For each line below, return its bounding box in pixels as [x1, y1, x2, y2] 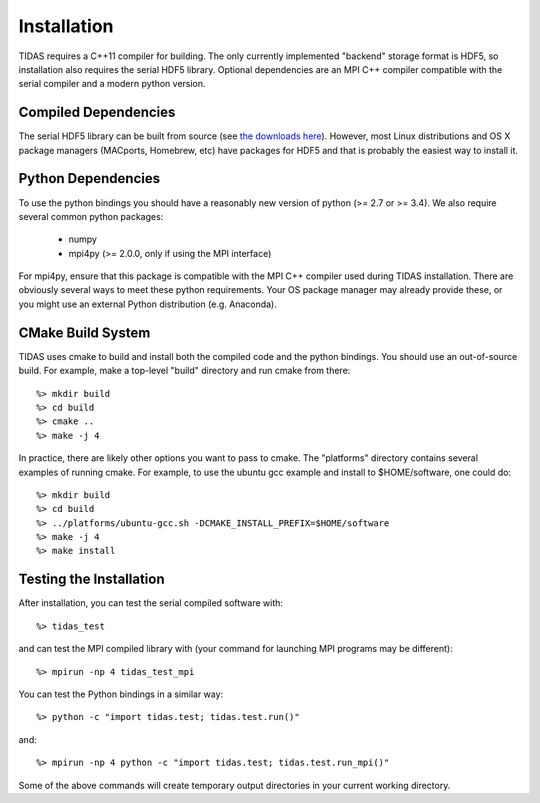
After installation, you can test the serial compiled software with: [18, 597, 284, 609]
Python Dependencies [18, 170, 160, 187]
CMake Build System [18, 324, 151, 341]
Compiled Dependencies [18, 104, 176, 121]
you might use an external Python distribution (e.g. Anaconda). [18, 298, 277, 310]
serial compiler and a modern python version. [18, 78, 206, 90]
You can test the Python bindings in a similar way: [18, 688, 224, 700]
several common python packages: [18, 210, 164, 222]
